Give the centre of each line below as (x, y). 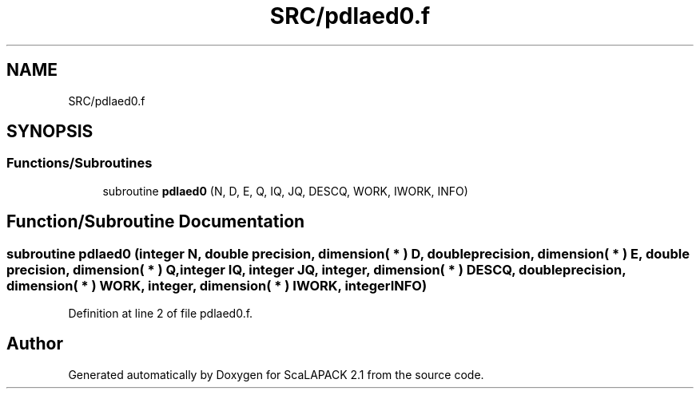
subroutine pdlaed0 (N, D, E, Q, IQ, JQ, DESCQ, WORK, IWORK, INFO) (285, 191)
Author (35, 344)
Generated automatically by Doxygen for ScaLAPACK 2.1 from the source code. (276, 374)
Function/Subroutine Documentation (156, 222)
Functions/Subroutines (80, 163)
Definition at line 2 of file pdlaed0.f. (161, 314)
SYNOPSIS (50, 132)
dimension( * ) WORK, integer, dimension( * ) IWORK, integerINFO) (217, 285)
